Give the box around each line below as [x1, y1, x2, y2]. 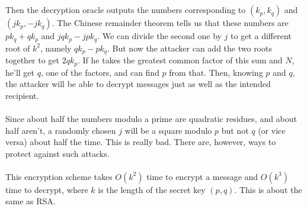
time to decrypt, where [5, 183, 88, 195]
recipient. [5, 89, 39, 101]
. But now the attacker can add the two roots [107, 41, 272, 54]
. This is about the [234, 183, 302, 195]
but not [221, 124, 249, 136]
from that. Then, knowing [169, 66, 263, 78]
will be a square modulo [124, 124, 212, 136]
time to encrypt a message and [146, 170, 258, 182]
